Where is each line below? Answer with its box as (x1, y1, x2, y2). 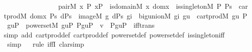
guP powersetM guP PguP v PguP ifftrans (7, 20, 155, 30)
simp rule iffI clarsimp (7, 39, 84, 49)
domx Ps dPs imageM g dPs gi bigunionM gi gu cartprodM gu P (30, 10, 247, 20)
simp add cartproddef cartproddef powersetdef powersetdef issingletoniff (4, 29, 225, 39)
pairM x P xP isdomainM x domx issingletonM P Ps (58, 1, 232, 11)
